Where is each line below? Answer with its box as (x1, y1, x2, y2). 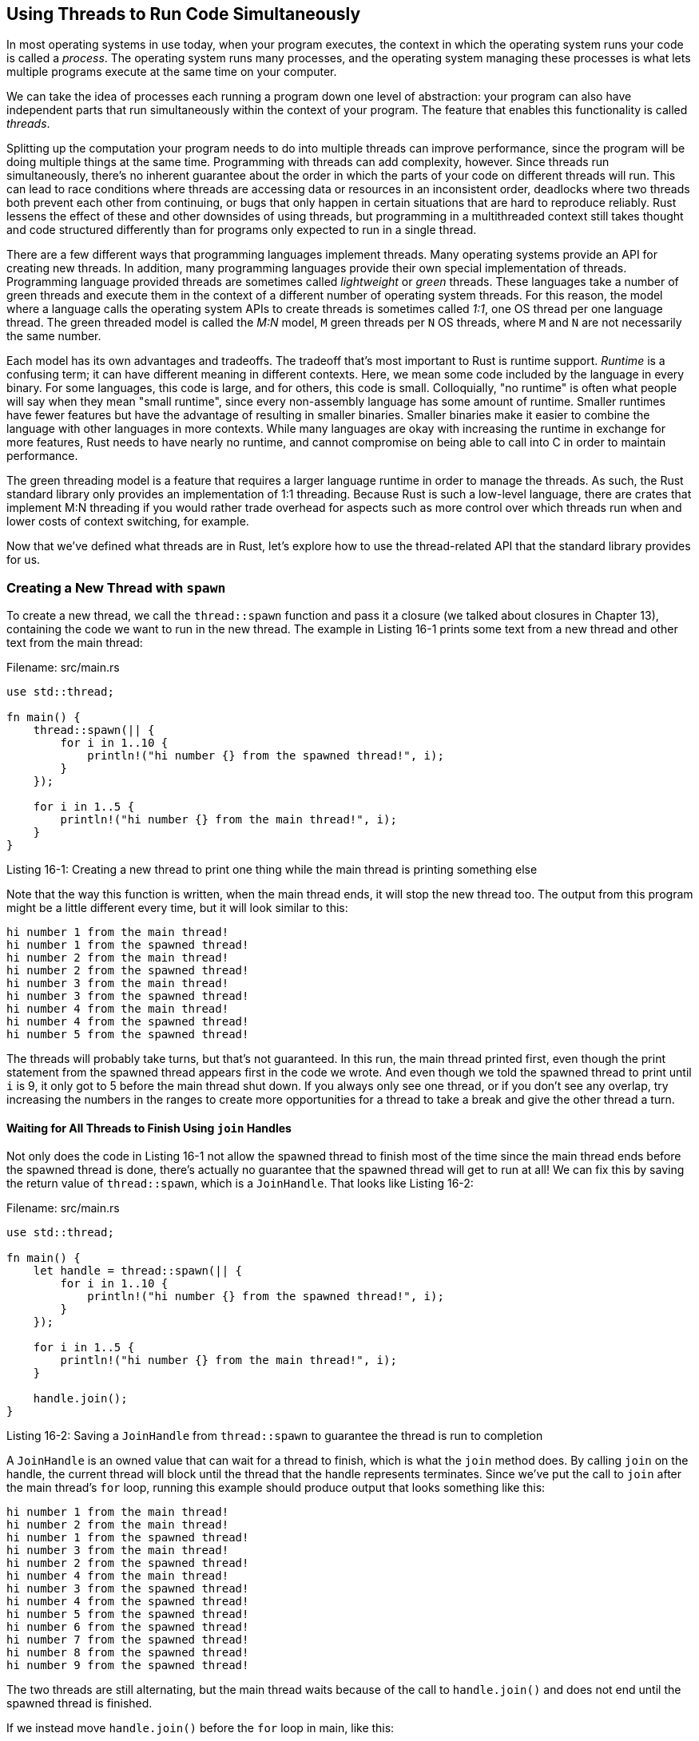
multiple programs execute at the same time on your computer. (6, 65, 337, 79)
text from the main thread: (6, 636, 143, 650)
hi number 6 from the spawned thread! (6, 1620, 249, 1634)
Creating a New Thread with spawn (6, 579, 226, 596)
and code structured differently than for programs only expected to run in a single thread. (6, 223, 477, 237)
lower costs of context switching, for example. (6, 514, 249, 529)
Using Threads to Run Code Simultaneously (6, 4, 361, 24)
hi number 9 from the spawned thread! (6, 1659, 249, 1672)
